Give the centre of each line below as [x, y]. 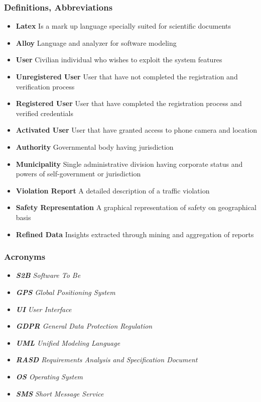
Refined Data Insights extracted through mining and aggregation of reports [135, 234]
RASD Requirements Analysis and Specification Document [107, 360]
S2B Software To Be [48, 275]
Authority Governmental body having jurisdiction [95, 146]
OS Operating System [49, 376]
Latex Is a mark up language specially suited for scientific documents [123, 26]
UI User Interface [44, 309]
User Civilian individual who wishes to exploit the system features [119, 60]
